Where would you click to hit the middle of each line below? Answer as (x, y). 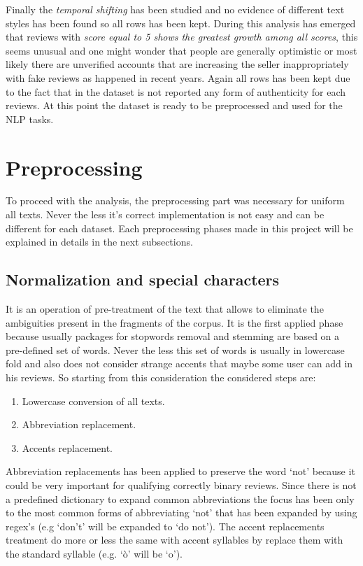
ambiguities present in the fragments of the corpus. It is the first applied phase (175, 322)
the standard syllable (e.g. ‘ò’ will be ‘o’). (94, 553)
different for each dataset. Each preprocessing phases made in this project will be (179, 228)
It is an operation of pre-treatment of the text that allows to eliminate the (165, 309)
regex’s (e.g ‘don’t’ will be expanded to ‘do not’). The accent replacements (165, 526)
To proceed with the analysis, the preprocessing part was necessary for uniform (175, 200)
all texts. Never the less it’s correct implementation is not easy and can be (165, 214)
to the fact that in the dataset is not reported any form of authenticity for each (176, 91)
